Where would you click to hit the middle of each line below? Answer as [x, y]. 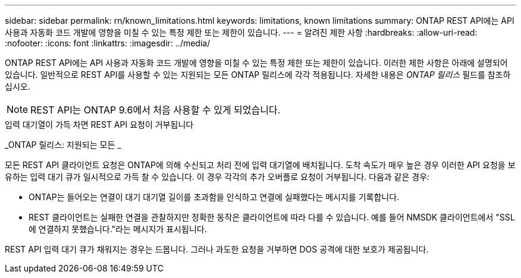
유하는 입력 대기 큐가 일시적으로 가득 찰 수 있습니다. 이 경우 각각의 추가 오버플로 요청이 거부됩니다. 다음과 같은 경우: [217, 177]
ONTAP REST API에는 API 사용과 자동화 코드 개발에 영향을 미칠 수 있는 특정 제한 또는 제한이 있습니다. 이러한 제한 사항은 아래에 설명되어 [256, 63]
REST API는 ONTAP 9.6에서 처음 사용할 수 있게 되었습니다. [156, 110]
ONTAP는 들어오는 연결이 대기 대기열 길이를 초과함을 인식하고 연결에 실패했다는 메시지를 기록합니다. [214, 197]
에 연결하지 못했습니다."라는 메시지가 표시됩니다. [118, 229]
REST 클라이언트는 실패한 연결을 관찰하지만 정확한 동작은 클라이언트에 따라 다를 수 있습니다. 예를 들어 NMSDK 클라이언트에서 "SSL [272, 217]
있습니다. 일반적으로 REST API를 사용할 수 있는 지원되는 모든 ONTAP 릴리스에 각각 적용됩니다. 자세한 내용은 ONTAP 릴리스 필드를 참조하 [258, 75]
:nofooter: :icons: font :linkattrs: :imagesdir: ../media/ [108, 43]
